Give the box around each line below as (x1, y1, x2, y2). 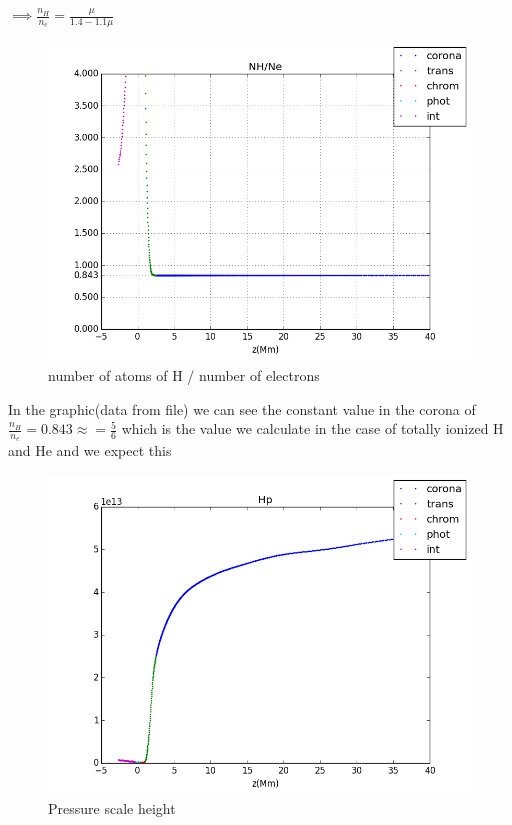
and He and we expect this (8, 440, 172, 461)
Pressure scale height (48, 798, 176, 819)
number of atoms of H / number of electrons (48, 364, 320, 385)
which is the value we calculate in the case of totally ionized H (121, 418, 504, 439)
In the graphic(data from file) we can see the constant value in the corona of (8, 398, 476, 419)
